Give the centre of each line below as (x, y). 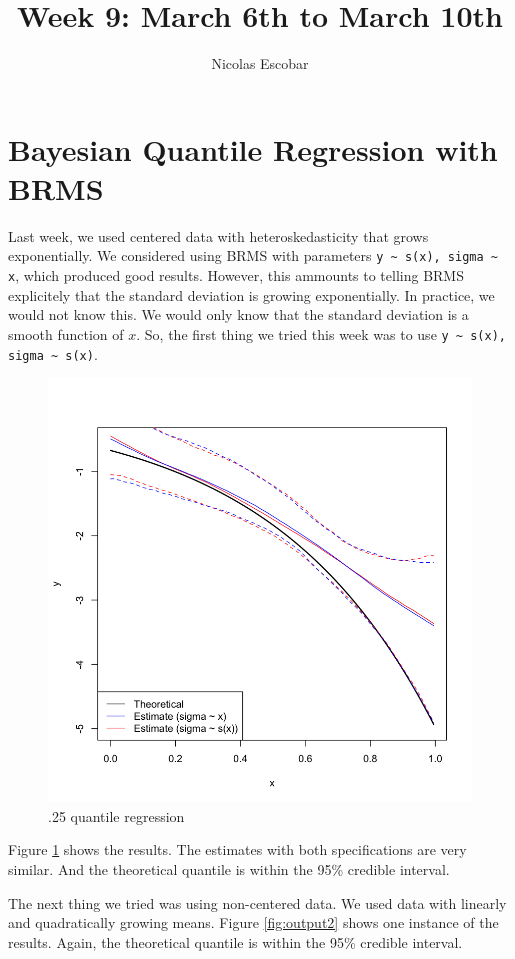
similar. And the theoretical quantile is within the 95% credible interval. (229, 869)
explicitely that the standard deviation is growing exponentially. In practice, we (251, 294)
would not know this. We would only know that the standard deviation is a (238, 314)
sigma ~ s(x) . (53, 353)
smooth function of (66, 333)
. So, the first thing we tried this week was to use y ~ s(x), (321, 333)
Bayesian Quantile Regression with (253, 148)
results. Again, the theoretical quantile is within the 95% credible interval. (235, 941)
